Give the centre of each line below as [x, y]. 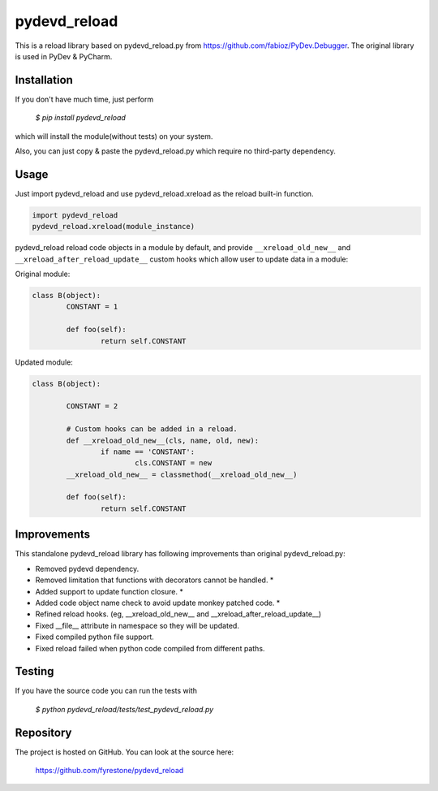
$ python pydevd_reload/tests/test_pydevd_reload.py [125, 709]
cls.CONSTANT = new [173, 463]
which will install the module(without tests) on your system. [114, 136]
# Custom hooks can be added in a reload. [152, 429]
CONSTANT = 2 [92, 406]
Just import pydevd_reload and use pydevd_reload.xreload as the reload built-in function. [164, 193]
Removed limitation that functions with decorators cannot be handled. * [155, 580]
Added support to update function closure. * [109, 591]
